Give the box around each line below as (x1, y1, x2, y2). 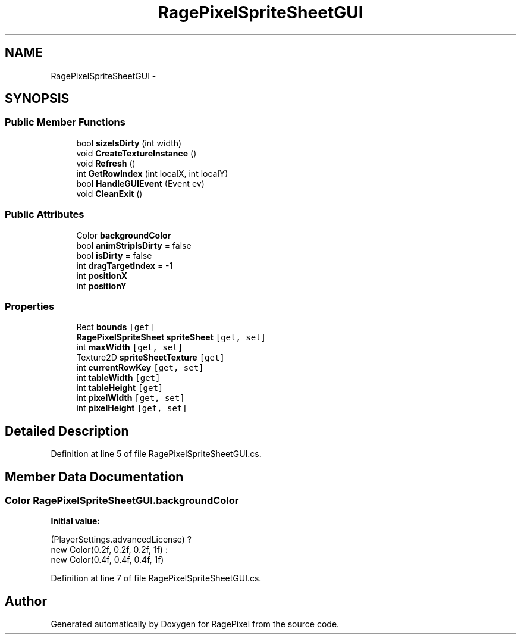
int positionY (76, 280, 127, 291)
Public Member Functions (5, 116, 125, 129)
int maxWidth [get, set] (76, 342, 183, 353)
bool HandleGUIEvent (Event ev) (76, 178, 205, 189)
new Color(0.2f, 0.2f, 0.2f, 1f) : (51, 544, 168, 555)
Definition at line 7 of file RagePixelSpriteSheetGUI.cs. (51, 573, 262, 584)
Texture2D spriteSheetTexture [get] (76, 352, 225, 363)
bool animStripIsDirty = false (76, 240, 192, 250)
